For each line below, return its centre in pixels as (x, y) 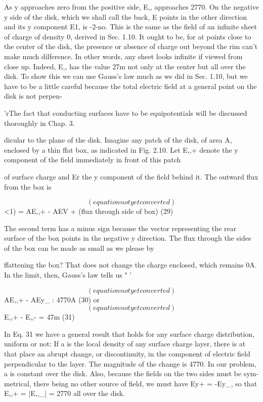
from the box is (28, 186)
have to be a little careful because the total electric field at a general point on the (130, 86)
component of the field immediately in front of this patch (93, 160)
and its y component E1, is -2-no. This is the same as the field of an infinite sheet (131, 27)
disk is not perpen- (33, 96)
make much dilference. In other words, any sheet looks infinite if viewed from (123, 56)
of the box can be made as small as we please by (79, 248)
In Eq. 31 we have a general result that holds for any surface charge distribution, (129, 333)
